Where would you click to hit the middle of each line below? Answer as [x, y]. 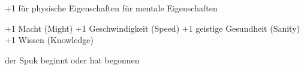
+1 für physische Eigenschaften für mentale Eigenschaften [111, 8]
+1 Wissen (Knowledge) [49, 40]
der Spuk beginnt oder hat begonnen [72, 60]
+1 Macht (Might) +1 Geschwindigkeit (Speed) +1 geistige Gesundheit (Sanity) [153, 28]
